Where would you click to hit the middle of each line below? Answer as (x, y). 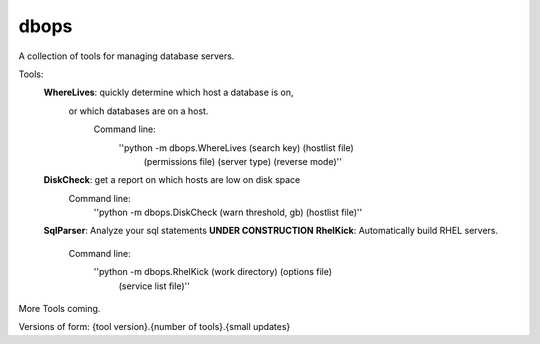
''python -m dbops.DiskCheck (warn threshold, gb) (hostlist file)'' (228, 212)
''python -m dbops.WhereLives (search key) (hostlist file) (236, 147)
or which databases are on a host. (138, 111)
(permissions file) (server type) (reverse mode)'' (242, 161)
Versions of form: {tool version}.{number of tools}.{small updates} (154, 327)
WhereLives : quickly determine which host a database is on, (168, 92)
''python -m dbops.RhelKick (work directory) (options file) (213, 272)
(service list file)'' (154, 286)
